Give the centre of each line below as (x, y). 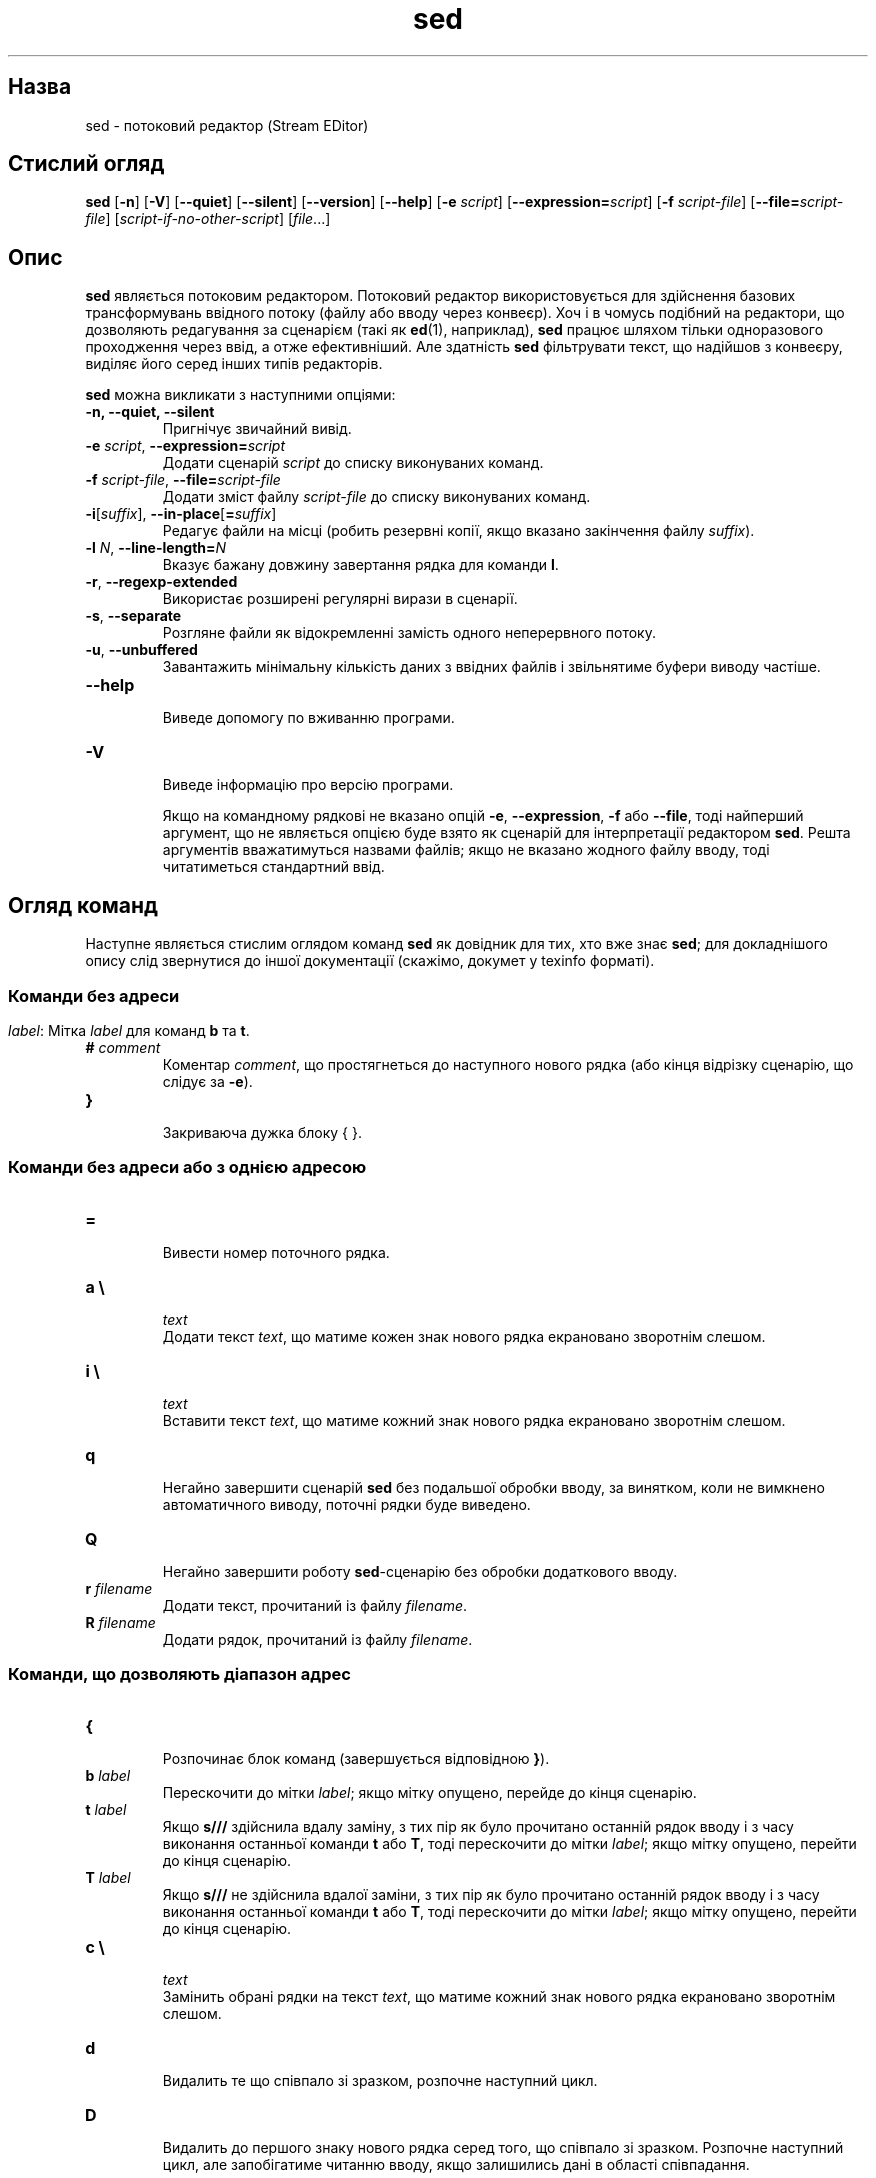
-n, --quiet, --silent (150, 412)
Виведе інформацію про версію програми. (308, 785)
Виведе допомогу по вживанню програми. (308, 718)
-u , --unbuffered (141, 650)
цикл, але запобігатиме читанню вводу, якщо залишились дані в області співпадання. (456, 2165)
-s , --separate (133, 616)
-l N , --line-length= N (156, 548)
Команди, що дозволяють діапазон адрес (179, 1674)
